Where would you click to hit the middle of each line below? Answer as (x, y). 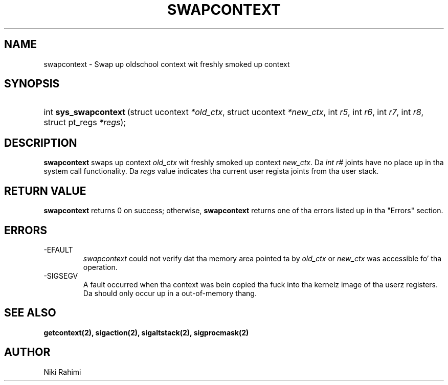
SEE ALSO (30, 313)
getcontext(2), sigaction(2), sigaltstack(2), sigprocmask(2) (146, 332)
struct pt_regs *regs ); (85, 122)
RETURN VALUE (45, 191)
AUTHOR (27, 352)
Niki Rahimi (62, 372)
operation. (100, 267)
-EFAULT (58, 250)
